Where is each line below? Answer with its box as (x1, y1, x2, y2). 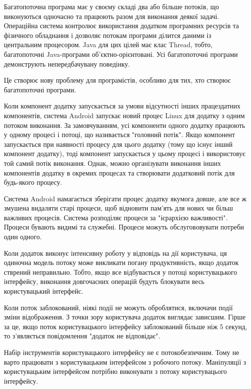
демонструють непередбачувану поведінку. (4, 58, 130, 69)
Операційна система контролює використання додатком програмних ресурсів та (4, 20, 239, 31)
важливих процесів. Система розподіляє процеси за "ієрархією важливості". (4, 212, 228, 222)
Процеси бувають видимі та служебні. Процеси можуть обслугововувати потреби (4, 222, 244, 232)
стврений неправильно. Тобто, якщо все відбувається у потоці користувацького (4, 266, 237, 277)
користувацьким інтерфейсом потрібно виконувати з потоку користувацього (4, 366, 227, 376)
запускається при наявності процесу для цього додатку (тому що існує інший (4, 139, 233, 149)
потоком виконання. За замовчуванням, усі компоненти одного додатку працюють (4, 120, 245, 130)
